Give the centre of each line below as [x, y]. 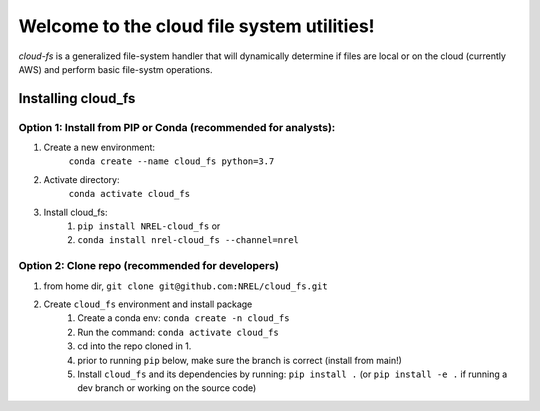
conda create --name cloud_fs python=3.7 [171, 161]
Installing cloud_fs [77, 98]
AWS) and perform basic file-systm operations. [116, 69]
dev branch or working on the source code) [167, 388]
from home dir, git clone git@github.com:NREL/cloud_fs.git [186, 286]
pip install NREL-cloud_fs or [149, 226]
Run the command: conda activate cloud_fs [178, 332]
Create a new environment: [99, 147]
